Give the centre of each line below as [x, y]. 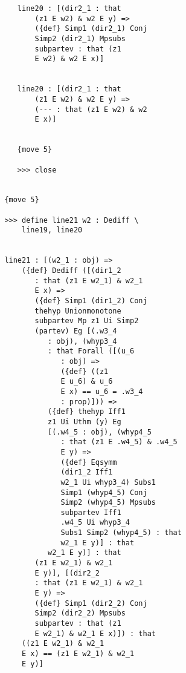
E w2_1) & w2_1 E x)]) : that [95, 633]
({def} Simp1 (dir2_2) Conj [91, 603]
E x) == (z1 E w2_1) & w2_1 [78, 654]
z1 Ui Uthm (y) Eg [84, 422]
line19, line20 [52, 230]
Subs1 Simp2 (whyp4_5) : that [121, 533]
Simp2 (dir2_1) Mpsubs [80, 38]
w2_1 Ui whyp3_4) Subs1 [108, 482]
